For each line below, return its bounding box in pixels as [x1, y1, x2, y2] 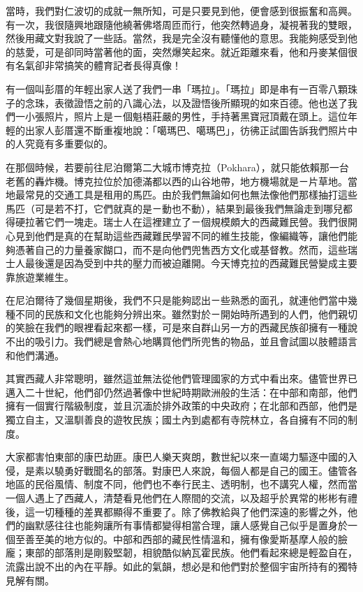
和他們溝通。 [6, 347, 64, 362]
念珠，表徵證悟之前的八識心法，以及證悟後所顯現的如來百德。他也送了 [24, 95, 348, 110]
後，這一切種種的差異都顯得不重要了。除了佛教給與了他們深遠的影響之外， [6, 504, 348, 519]
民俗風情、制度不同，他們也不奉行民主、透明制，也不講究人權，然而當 [34, 477, 357, 491]
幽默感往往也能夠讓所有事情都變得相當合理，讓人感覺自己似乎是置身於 [24, 518, 348, 533]
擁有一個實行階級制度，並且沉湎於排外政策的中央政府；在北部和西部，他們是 [6, 398, 357, 413]
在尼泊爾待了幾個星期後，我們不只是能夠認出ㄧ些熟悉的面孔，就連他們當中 [6, 293, 348, 308]
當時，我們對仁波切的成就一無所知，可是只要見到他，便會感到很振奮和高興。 [6, 3, 357, 17]
